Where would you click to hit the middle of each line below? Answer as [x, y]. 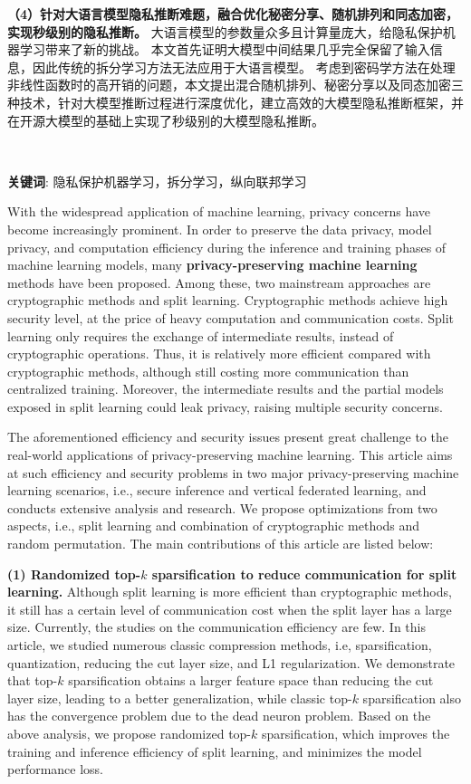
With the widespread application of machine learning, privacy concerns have [219, 211]
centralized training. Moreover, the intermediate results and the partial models [226, 389]
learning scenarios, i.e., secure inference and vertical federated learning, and [217, 490]
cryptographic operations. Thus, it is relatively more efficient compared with [219, 354]
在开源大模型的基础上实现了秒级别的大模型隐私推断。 [166, 120]
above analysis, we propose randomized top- [130, 733]
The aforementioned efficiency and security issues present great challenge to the [228, 437]
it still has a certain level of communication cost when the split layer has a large [230, 609]
